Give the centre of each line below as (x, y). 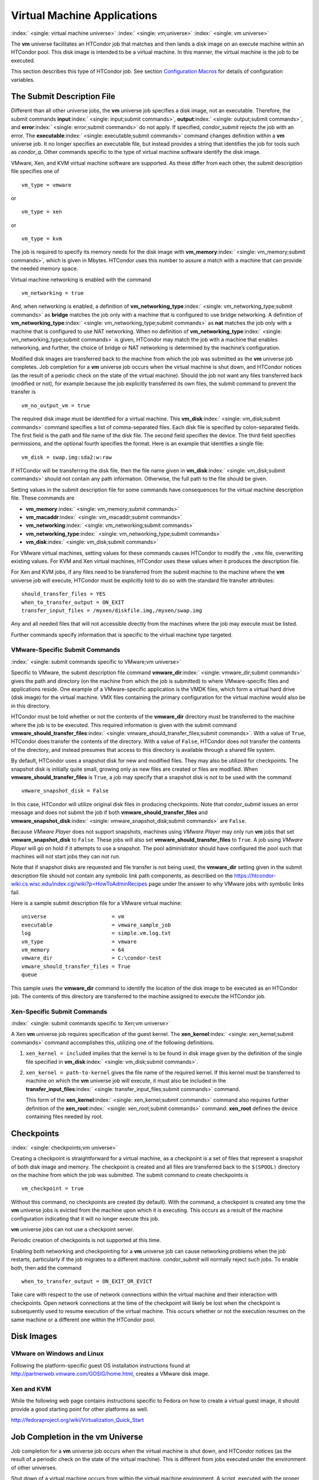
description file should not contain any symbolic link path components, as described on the (122, 876)
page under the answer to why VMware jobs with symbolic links (226, 884)
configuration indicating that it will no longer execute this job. (85, 1218)
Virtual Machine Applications (84, 15)
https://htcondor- (255, 876)
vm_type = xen (42, 212)
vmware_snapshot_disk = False (65, 791)
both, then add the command (46, 1267)
